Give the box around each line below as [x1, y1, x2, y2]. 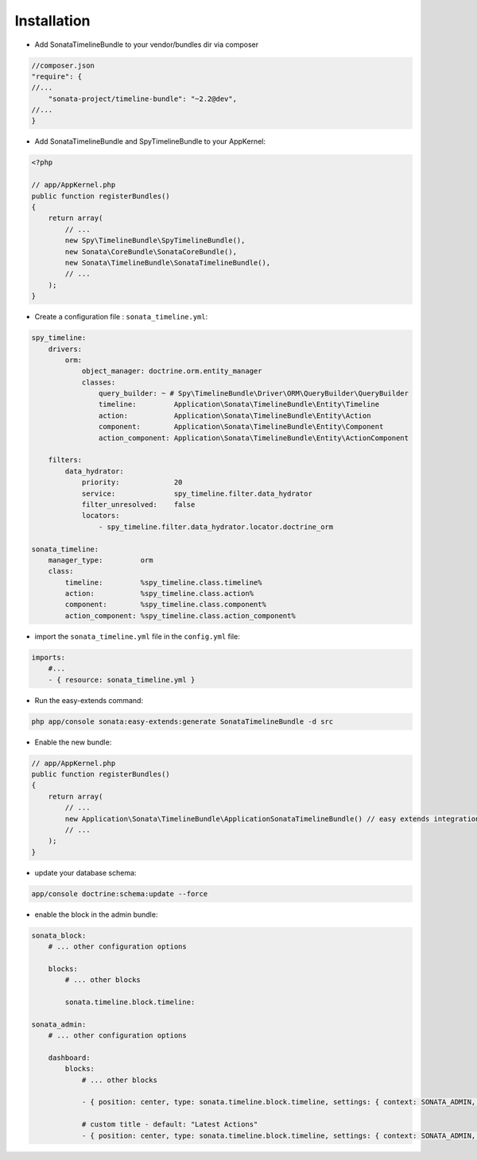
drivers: [48, 344, 83, 354]
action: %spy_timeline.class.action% [64, 589, 254, 598]
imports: [31, 652, 66, 662]
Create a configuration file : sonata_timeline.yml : [34, 312, 208, 322]
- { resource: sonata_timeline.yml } [48, 675, 196, 684]
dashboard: [48, 1053, 91, 1062]
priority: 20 [81, 478, 183, 487]
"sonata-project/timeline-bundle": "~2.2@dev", [48, 94, 238, 103]
